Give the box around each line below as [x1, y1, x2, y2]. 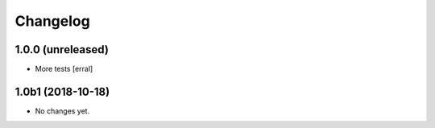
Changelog [14, 12, 90, 30]
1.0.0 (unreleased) [14, 43, 109, 56]
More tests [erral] [35, 64, 93, 74]
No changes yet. [35, 105, 90, 116]
